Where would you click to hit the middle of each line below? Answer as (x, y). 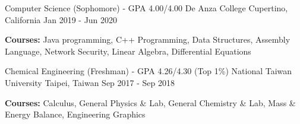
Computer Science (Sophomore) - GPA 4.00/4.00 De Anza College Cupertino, (146, 8)
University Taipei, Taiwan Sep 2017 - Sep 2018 (90, 82)
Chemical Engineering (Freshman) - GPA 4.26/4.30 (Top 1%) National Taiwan (149, 71)
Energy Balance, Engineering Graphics (75, 114)
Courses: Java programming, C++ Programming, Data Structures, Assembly (148, 39)
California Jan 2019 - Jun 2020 (61, 19)
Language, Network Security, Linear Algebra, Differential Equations (128, 51)
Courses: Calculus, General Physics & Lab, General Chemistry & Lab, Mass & (150, 102)
